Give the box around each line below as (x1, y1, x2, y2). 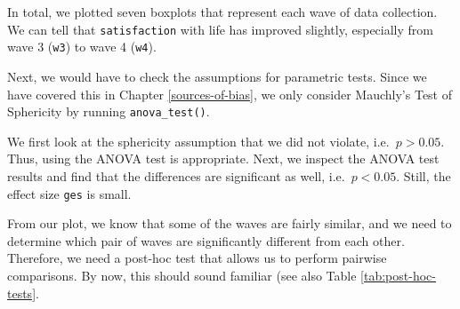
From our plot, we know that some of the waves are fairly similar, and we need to (7, 214, 452, 233)
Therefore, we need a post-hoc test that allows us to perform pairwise (7, 249, 387, 267)
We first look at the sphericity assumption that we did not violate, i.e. (7, 131, 390, 150)
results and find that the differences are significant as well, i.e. (7, 166, 345, 185)
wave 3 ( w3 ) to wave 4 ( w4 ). (7, 37, 157, 56)
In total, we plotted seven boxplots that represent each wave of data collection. (7, 3, 438, 20)
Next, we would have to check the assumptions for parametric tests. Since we (7, 67, 427, 85)
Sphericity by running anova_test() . (7, 102, 210, 121)
